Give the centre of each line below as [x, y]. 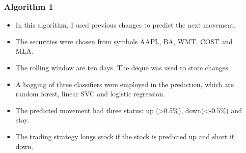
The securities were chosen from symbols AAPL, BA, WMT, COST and [124, 41]
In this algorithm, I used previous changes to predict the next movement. [125, 25]
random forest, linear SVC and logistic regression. [90, 94]
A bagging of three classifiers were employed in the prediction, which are [124, 84]
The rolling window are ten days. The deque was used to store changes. [123, 67]
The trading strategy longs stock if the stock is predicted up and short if [125, 136]
